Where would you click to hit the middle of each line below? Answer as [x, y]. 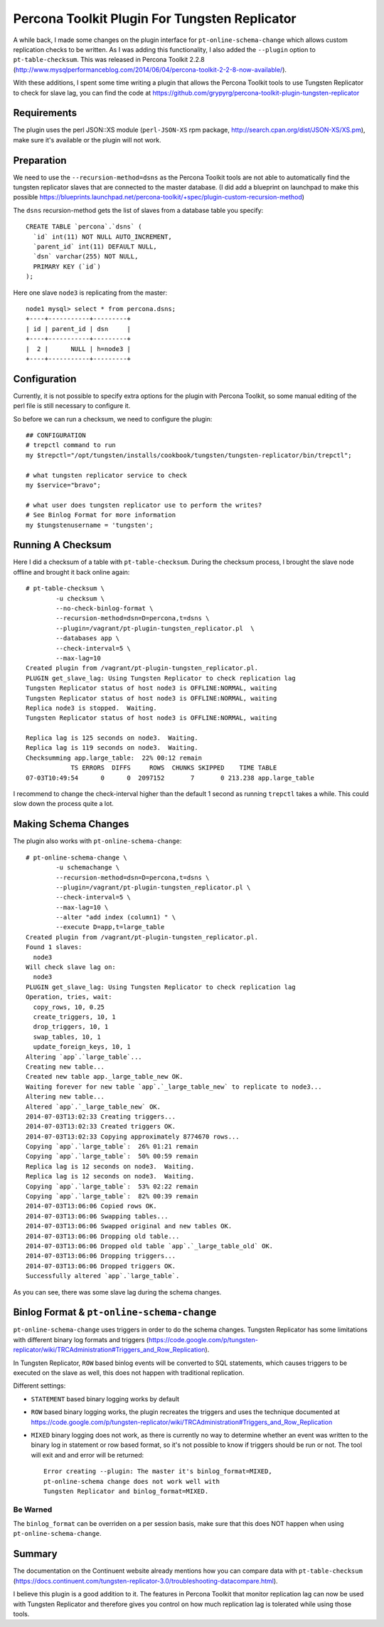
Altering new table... [65, 1097]
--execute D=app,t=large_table [110, 927]
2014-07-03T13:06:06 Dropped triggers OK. [101, 1266]
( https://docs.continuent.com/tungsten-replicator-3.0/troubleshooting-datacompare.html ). [145, 1581]
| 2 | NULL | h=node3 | [79, 349]
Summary [35, 1554]
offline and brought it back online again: [71, 572]
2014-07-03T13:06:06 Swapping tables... [97, 1216]
